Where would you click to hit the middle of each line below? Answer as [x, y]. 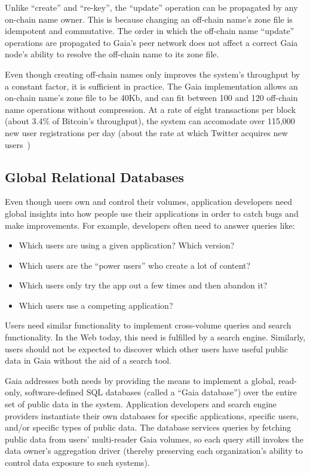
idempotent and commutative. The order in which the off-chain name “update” [150, 31]
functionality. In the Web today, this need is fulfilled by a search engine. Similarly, [155, 337]
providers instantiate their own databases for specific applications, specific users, [152, 415]
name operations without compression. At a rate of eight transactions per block [151, 109]
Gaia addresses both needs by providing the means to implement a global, [140, 380]
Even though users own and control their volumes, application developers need [148, 202]
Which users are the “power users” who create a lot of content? [135, 265]
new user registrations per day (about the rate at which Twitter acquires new [146, 132]
